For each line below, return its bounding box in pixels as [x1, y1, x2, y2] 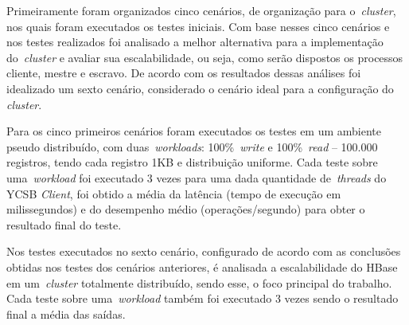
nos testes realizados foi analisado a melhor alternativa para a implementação [6, 33, 384, 50]
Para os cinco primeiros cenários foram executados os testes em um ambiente [6, 123, 382, 139]
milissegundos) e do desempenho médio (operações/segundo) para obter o [6, 201, 365, 217]
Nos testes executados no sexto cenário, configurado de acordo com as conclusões [6, 243, 401, 260]
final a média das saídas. [6, 305, 126, 322]
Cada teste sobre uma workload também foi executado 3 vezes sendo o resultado [6, 290, 399, 307]
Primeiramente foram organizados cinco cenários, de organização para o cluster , [6, 2, 396, 18]
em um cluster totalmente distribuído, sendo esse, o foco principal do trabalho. [6, 274, 392, 291]
